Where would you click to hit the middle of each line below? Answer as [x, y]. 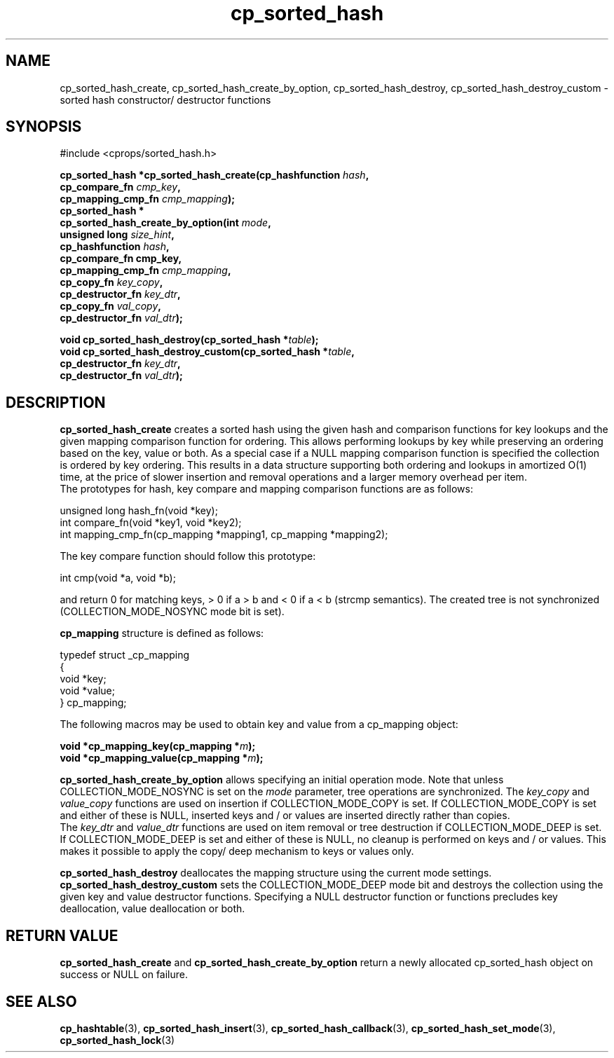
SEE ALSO [41, 1001]
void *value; [88, 691]
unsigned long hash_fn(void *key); [139, 511]
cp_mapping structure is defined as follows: [162, 633]
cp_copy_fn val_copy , [110, 306]
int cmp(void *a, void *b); [118, 578]
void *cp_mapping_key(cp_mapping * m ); [158, 746]
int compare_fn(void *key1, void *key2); [151, 523]
